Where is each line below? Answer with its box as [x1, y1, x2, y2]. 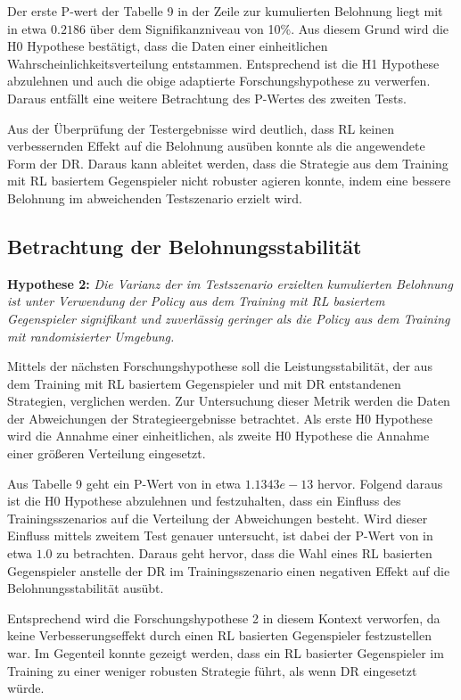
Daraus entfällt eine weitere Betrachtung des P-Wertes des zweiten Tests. [7, 88, 407, 107]
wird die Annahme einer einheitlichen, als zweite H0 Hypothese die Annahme [7, 426, 430, 445]
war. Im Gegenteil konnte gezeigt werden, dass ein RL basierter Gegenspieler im [7, 644, 444, 663]
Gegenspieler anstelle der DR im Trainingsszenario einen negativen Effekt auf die [7, 561, 450, 580]
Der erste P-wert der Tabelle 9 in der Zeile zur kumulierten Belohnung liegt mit [7, 2, 443, 20]
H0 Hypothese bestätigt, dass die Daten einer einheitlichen [7, 37, 328, 55]
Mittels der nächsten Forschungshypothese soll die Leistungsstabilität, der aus [7, 357, 432, 375]
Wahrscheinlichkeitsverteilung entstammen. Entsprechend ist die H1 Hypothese [7, 54, 440, 72]
